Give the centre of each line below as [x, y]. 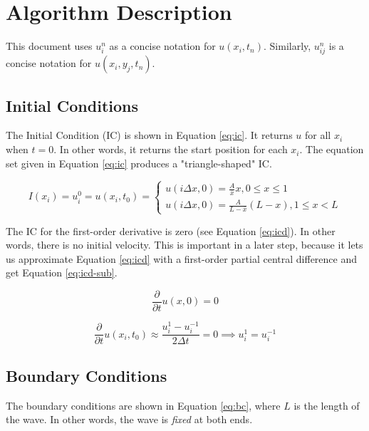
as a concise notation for [162, 46]
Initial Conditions [72, 105]
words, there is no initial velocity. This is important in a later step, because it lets [184, 245]
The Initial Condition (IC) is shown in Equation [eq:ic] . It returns [149, 135]
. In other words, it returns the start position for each [171, 149]
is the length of [327, 405]
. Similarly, [287, 46]
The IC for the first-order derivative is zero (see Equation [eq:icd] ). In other [171, 230]
